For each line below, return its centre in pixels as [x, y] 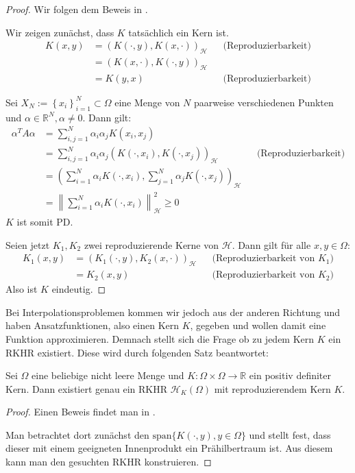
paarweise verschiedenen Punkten [264, 102]
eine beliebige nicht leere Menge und [108, 375]
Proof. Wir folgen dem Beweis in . [77, 9]
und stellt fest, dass [290, 434]
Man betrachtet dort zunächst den [77, 434]
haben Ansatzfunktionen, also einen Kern [93, 325]
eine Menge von [147, 102]
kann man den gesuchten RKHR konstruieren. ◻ [109, 462]
